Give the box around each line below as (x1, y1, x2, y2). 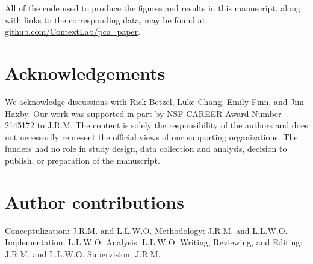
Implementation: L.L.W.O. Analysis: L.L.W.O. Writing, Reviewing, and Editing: (5, 236, 303, 248)
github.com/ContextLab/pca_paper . (5, 25, 141, 38)
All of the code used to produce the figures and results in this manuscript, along (5, 2, 301, 14)
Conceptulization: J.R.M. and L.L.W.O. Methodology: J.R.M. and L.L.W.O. (5, 224, 288, 236)
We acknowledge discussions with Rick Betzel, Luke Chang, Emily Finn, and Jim (5, 95, 304, 107)
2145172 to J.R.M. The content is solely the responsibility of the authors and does (5, 119, 308, 131)
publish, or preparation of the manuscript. (5, 154, 160, 166)
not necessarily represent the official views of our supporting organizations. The (5, 130, 298, 143)
